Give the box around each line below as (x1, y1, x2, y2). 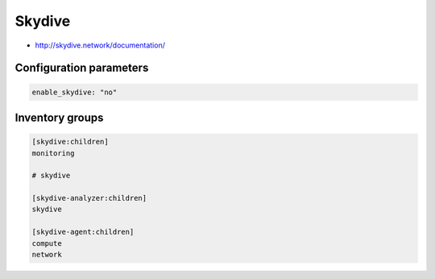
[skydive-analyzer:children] (31, 194, 147, 203)
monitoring (31, 148, 75, 157)
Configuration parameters (14, 61, 149, 75)
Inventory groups (14, 110, 104, 124)
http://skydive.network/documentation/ (35, 40, 165, 50)
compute (31, 239, 62, 248)
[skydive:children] (31, 137, 109, 147)
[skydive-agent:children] (31, 227, 135, 237)
